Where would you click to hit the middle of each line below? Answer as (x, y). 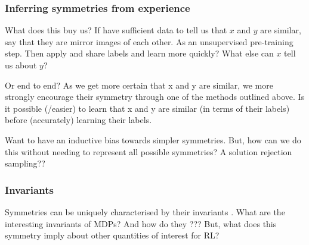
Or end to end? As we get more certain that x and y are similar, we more (139, 85)
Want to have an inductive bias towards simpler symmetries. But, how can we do (153, 139)
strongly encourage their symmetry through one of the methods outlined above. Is (155, 97)
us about (21, 65)
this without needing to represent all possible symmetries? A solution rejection (149, 151)
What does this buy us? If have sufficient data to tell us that (116, 30)
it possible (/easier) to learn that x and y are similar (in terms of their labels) (147, 108)
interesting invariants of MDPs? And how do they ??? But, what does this (141, 223)
